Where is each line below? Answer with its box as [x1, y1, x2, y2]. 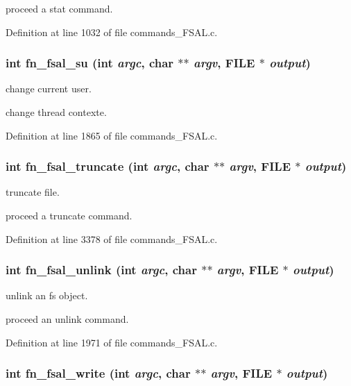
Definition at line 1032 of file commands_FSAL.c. [6, 24, 218, 39]
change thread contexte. [6, 105, 107, 119]
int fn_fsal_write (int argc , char [6, 364, 191, 382]
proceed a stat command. [6, 1, 113, 15]
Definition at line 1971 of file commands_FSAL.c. [6, 335, 218, 349]
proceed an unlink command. [6, 312, 129, 326]
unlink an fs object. [6, 288, 88, 303]
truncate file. [6, 185, 60, 199]
